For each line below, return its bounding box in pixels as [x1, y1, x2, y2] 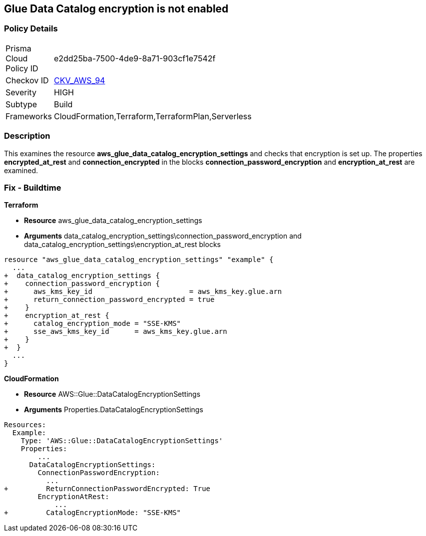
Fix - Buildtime [4, 182, 61, 193]
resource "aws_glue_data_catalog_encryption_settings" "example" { [4, 256, 274, 264]
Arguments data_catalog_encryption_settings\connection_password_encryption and [24, 232, 302, 241]
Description [4, 131, 50, 141]
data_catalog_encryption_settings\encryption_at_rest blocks [24, 240, 221, 249]
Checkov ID [5, 75, 49, 85]
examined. [4, 166, 38, 175]
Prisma [5, 43, 31, 53]
